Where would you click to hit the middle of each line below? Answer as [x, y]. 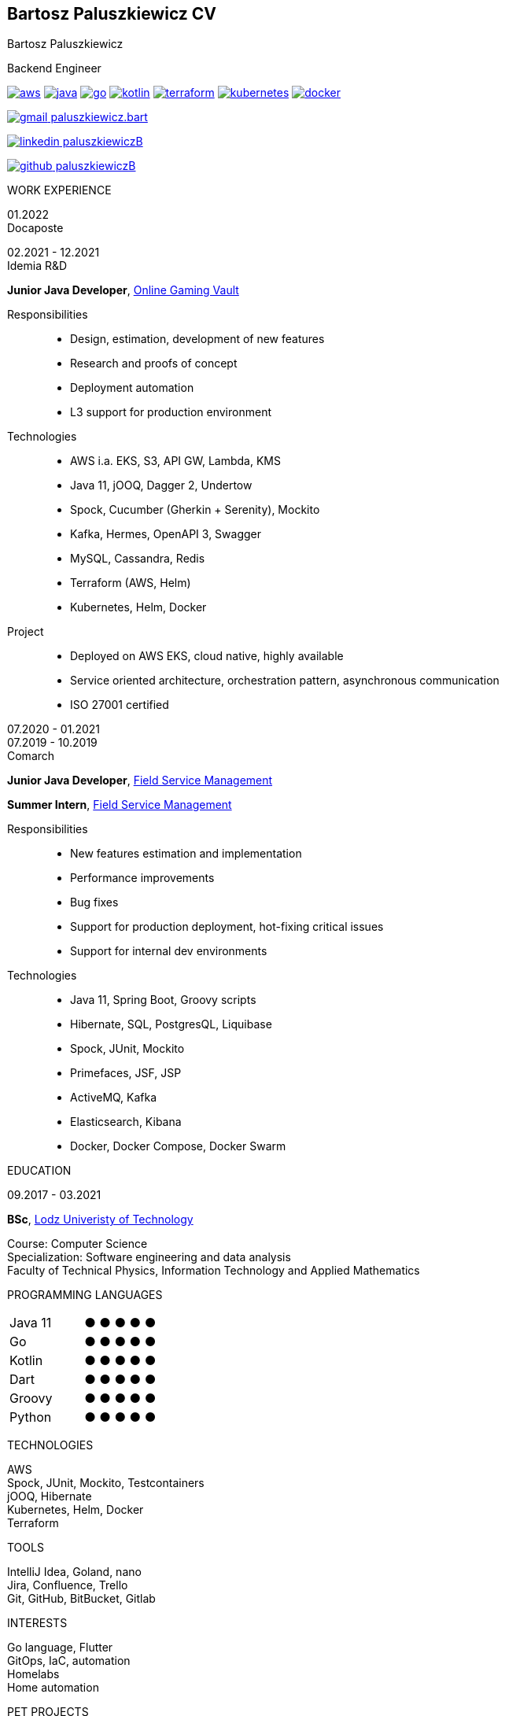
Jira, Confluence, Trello [68, 1585]
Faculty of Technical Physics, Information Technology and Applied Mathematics [214, 1271]
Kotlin [26, 1361]
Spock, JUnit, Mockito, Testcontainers [106, 1483]
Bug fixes [94, 902]
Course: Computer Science [77, 1244]
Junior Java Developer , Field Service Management [140, 781]
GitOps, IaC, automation [69, 1661]
